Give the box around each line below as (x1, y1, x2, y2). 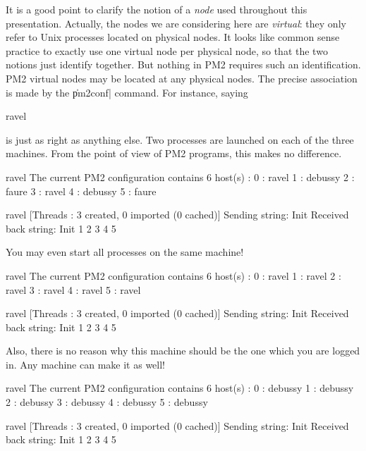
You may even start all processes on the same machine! (6, 245, 244, 259)
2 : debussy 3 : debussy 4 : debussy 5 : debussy (6, 395, 208, 409)
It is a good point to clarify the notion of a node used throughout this (6, 2, 307, 16)
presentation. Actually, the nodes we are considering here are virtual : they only (6, 16, 346, 30)
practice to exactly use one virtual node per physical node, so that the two (6, 43, 328, 58)
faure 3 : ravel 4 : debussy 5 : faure (6, 183, 157, 198)
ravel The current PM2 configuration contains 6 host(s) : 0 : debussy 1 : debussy (6, 381, 354, 395)
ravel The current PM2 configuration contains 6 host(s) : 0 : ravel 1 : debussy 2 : (6, 169, 355, 184)
